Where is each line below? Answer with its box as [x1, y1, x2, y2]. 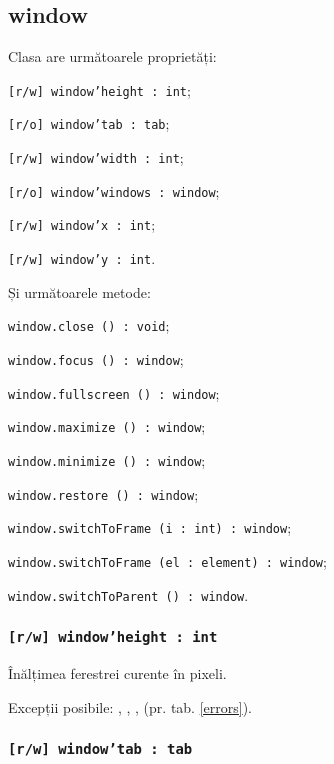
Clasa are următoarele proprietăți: [8, 46, 217, 67]
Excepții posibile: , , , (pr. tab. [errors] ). [8, 696, 253, 717]
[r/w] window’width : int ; [8, 147, 184, 168]
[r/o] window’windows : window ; [8, 180, 220, 201]
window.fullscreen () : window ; [8, 382, 220, 403]
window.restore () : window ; [8, 483, 199, 504]
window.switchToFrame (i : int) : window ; [8, 517, 292, 538]
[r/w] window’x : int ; [8, 214, 156, 235]
